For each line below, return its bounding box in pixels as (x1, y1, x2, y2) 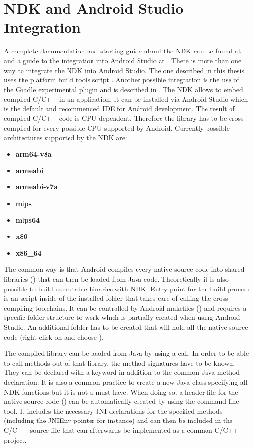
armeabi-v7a (15, 182, 58, 192)
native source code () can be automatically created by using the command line (4, 396, 239, 406)
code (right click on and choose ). (4, 331, 104, 342)
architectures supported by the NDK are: (4, 132, 127, 142)
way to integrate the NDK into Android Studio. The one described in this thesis (4, 65, 245, 75)
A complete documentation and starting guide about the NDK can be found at (4, 46, 241, 56)
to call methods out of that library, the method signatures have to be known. (4, 357, 235, 368)
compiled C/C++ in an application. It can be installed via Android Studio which (4, 94, 248, 104)
